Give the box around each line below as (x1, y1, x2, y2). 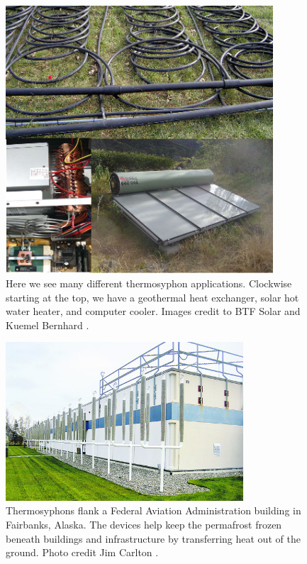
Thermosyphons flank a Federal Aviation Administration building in (6, 503, 301, 518)
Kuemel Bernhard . (6, 317, 89, 332)
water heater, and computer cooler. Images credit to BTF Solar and (6, 304, 301, 319)
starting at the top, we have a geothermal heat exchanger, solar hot (6, 289, 299, 304)
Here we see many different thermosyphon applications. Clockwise (6, 275, 292, 290)
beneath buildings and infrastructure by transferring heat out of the (6, 531, 301, 546)
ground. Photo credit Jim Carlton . (6, 545, 159, 560)
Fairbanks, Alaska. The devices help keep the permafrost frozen (6, 517, 282, 532)
